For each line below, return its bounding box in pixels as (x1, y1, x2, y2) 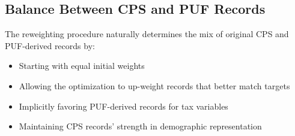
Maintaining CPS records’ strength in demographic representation (19, 120, 262, 132)
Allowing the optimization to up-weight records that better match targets (19, 79, 290, 92)
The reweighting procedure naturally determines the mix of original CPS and (5, 28, 289, 40)
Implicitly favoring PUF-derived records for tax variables (19, 99, 228, 112)
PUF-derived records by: (5, 39, 95, 52)
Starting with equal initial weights (19, 59, 145, 72)
